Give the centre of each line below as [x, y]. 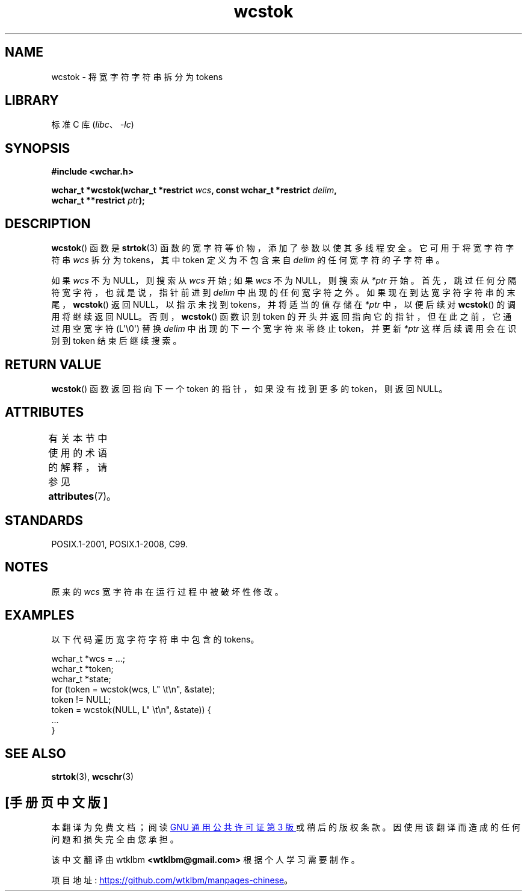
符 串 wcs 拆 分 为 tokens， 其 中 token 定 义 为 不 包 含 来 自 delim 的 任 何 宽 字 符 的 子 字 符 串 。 [248, 260]
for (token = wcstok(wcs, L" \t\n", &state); [133, 689]
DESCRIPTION [48, 223]
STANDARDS [44, 521]
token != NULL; [81, 700]
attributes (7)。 [82, 496]
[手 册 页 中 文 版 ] [57, 802]
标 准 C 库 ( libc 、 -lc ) [93, 125]
